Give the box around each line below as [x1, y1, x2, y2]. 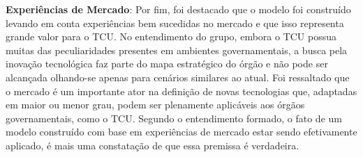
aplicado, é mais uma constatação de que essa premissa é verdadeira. [6, 138, 299, 152]
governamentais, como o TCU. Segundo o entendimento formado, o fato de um [6, 110, 342, 125]
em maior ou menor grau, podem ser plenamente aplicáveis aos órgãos [6, 97, 305, 112]
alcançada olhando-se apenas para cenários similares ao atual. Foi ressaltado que [6, 69, 350, 84]
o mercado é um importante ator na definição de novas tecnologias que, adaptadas [6, 83, 357, 98]
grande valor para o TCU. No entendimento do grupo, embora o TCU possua [6, 29, 337, 44]
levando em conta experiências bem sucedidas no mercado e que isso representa [6, 15, 344, 30]
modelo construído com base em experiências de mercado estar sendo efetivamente [6, 124, 357, 139]
